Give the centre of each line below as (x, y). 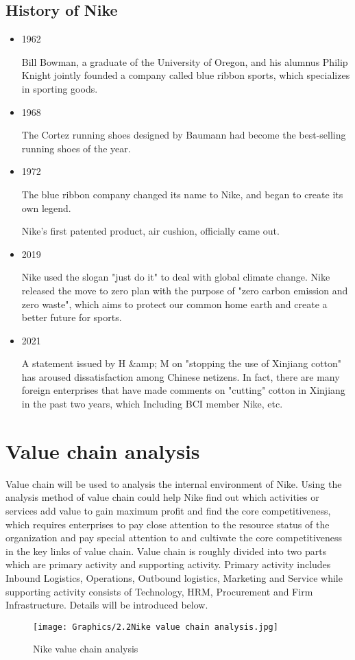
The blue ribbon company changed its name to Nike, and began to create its (182, 194)
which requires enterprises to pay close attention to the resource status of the (168, 524)
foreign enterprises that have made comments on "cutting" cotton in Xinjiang (183, 390)
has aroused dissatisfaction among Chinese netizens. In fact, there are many (181, 376)
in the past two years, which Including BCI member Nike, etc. (152, 404)
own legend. (46, 208)
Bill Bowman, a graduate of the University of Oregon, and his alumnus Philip (185, 61)
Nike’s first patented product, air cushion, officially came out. (150, 231)
